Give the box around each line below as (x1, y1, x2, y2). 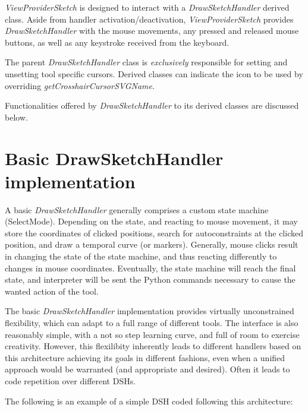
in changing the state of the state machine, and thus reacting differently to (5, 250, 277, 263)
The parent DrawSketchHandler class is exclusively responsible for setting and (5, 56, 288, 68)
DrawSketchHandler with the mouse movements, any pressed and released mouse (5, 24, 299, 37)
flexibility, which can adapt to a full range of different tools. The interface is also (5, 317, 298, 328)
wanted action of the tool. (5, 284, 99, 297)
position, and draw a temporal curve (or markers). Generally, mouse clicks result (5, 238, 298, 251)
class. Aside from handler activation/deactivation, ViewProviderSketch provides (5, 12, 294, 25)
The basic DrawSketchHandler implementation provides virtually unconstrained (5, 305, 294, 317)
